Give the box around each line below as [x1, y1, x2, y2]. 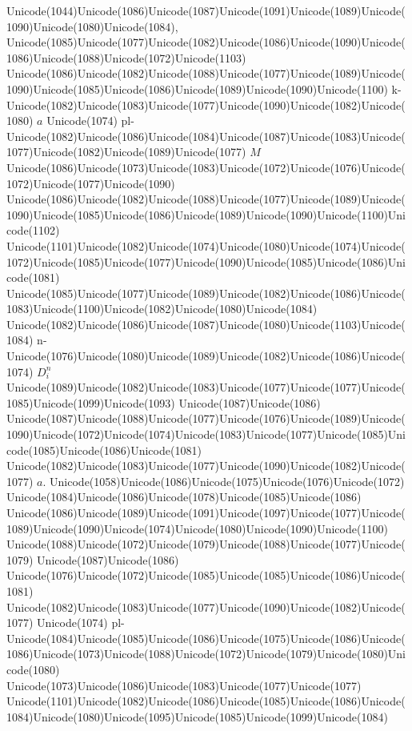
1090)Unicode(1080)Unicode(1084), [6, 18, 178, 34]
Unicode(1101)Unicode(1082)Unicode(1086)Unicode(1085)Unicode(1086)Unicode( [6, 693, 406, 709]
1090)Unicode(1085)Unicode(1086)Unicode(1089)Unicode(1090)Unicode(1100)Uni [6, 206, 406, 223]
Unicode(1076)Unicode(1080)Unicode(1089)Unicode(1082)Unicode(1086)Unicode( [6, 347, 406, 364]
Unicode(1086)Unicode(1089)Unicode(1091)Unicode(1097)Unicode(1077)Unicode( [6, 504, 406, 520]
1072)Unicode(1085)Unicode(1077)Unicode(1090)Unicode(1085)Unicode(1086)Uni [6, 253, 406, 270]
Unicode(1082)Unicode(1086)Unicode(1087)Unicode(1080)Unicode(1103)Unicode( [6, 315, 406, 332]
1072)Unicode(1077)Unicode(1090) [6, 175, 175, 191]
